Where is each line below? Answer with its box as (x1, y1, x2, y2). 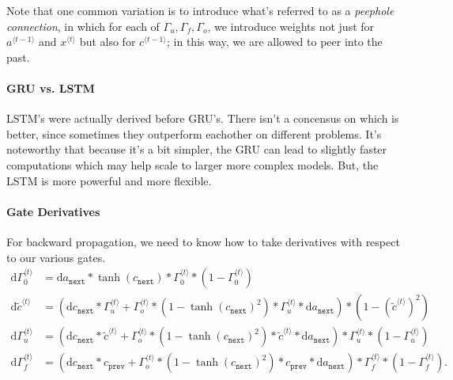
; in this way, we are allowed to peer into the (167, 33, 383, 50)
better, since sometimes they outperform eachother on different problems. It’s (6, 125, 382, 142)
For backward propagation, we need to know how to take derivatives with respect (6, 233, 400, 249)
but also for (79, 33, 136, 50)
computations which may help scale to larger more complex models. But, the (6, 156, 379, 173)
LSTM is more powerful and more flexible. (6, 172, 212, 188)
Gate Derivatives (6, 203, 100, 219)
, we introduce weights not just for (207, 17, 375, 34)
